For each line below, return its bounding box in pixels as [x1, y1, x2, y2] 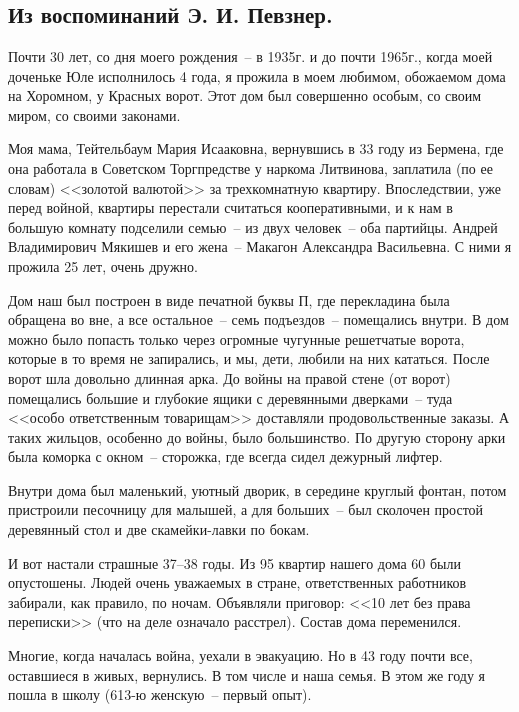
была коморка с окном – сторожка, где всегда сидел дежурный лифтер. [8, 446, 443, 467]
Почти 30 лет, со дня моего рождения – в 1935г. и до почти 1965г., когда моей [8, 46, 493, 66]
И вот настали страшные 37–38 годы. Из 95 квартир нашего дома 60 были [8, 552, 461, 573]
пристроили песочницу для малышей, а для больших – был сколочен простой [8, 499, 484, 520]
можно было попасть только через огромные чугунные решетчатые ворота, [8, 328, 465, 349]
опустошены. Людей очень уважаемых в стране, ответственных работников [8, 572, 467, 593]
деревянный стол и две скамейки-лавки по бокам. [8, 519, 310, 540]
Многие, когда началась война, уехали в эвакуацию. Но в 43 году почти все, [8, 645, 473, 666]
